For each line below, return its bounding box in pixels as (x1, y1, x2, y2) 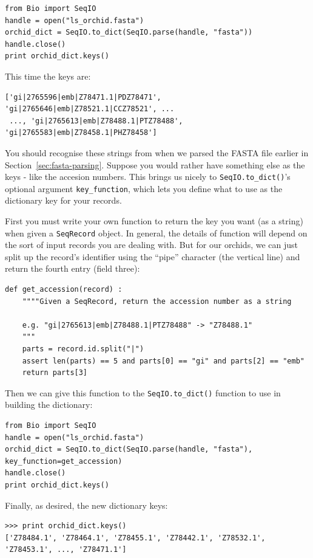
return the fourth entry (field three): (5, 262, 140, 275)
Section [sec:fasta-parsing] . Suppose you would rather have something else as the (5, 158, 305, 171)
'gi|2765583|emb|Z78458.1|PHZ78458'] (5, 128, 157, 137)
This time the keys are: (5, 69, 91, 82)
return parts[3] (22, 368, 88, 377)
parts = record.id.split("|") (22, 345, 144, 354)
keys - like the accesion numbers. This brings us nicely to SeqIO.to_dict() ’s (5, 170, 291, 183)
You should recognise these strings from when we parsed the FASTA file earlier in (5, 146, 309, 159)
